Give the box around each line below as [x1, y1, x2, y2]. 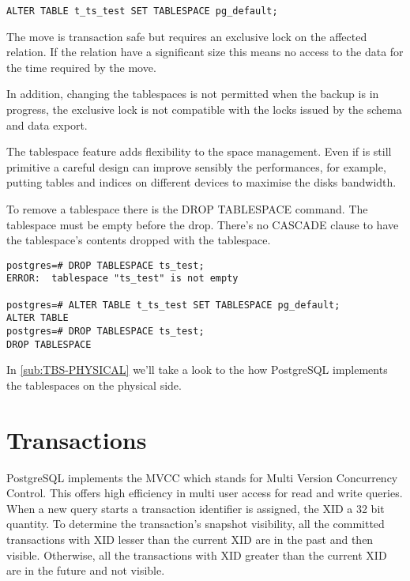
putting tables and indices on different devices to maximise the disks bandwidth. [6, 174, 397, 191]
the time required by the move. [6, 58, 156, 75]
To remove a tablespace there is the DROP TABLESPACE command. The [6, 201, 368, 217]
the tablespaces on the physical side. [6, 376, 182, 393]
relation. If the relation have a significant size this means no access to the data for [6, 43, 404, 60]
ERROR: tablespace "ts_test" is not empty [6, 273, 239, 285]
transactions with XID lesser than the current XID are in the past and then [6, 531, 374, 548]
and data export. [6, 116, 88, 133]
